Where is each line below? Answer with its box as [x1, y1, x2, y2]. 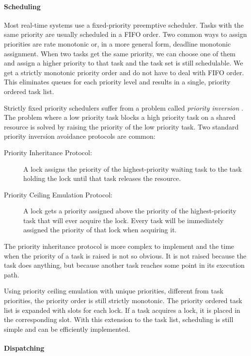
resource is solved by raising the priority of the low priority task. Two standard [4, 121, 239, 131]
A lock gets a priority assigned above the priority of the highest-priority [23, 206, 236, 216]
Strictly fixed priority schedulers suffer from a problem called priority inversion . [4, 102, 243, 113]
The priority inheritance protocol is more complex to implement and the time [4, 241, 235, 251]
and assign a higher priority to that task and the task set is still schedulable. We [4, 58, 243, 68]
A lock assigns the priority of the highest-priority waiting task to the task [23, 163, 242, 174]
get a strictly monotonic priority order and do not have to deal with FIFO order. [4, 67, 244, 77]
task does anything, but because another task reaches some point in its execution [4, 260, 245, 270]
